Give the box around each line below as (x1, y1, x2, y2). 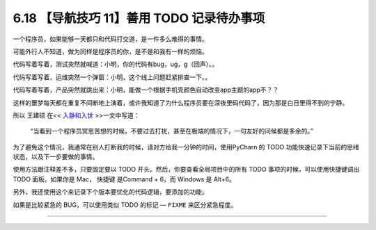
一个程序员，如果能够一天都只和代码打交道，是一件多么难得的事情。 (13, 35, 208, 43)
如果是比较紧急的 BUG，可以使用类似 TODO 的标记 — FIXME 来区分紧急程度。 (13, 200, 237, 208)
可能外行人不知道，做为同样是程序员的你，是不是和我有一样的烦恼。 (13, 47, 208, 56)
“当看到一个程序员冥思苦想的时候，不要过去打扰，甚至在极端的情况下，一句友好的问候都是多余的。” (30, 127, 313, 135)
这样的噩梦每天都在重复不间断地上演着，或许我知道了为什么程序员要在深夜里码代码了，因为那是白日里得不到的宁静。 (13, 98, 348, 107)
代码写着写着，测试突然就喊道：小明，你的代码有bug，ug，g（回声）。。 (13, 60, 219, 69)
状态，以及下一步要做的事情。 (13, 153, 99, 161)
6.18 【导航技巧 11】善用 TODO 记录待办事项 (13, 10, 265, 26)
